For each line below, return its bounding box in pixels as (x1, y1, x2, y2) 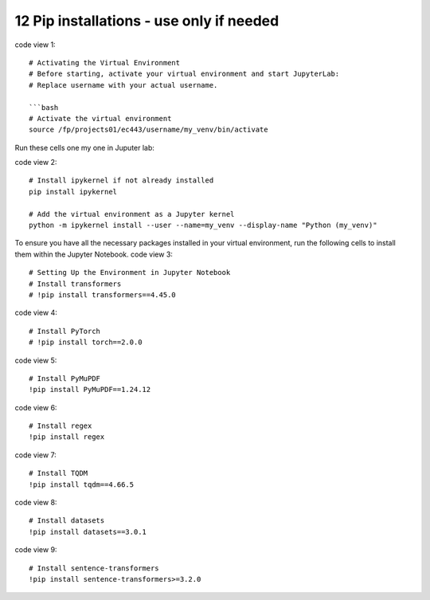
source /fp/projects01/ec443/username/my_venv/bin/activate (29, 125, 268, 135)
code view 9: (14, 545, 57, 555)
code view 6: (14, 402, 57, 412)
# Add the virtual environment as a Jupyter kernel (29, 210, 235, 218)
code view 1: (14, 40, 56, 49)
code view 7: (14, 450, 57, 460)
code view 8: (14, 498, 57, 508)
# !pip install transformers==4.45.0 (29, 290, 177, 299)
